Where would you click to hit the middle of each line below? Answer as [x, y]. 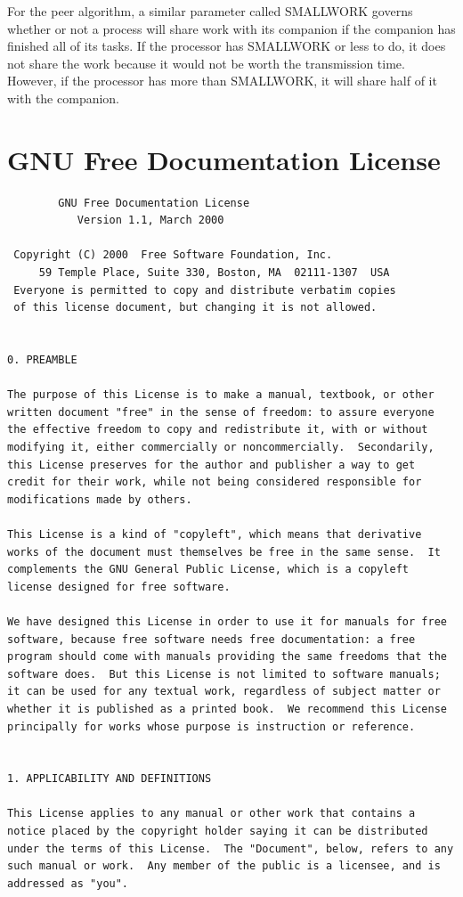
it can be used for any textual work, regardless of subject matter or [224, 692]
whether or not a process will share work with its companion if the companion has [231, 28]
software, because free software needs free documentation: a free [211, 639]
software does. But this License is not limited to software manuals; [224, 674]
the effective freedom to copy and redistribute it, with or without [218, 430]
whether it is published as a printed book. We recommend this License [227, 709]
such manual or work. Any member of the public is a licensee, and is [224, 866]
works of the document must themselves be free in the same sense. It [224, 552]
